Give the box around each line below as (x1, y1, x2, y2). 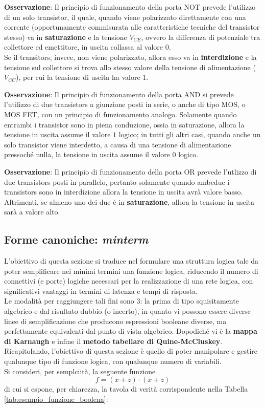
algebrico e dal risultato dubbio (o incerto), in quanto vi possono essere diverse (4, 306, 251, 316)
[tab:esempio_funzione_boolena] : (4, 393, 108, 404)
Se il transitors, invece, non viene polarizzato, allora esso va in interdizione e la (4, 51, 257, 62)
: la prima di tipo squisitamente (140, 295, 239, 306)
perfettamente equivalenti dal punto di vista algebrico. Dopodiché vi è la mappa (4, 326, 257, 336)
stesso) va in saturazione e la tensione (4, 31, 127, 42)
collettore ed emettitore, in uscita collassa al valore (4, 41, 163, 52)
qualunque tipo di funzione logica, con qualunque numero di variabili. (4, 356, 222, 367)
